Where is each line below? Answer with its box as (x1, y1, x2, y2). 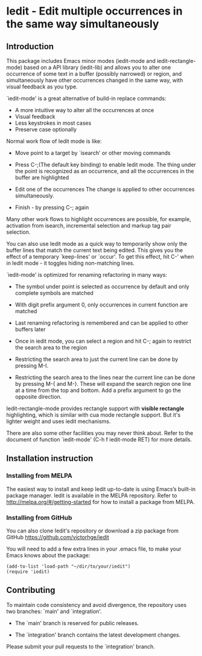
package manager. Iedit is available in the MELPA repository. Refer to (6, 492, 177, 499)
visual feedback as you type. (6, 83, 78, 90)
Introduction (6, 41, 54, 51)
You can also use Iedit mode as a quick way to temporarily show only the (6, 240, 188, 247)
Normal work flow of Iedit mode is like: (6, 137, 103, 145)
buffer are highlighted (14, 174, 69, 181)
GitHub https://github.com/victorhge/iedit (6, 533, 110, 540)
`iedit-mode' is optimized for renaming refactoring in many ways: (6, 271, 168, 278)
